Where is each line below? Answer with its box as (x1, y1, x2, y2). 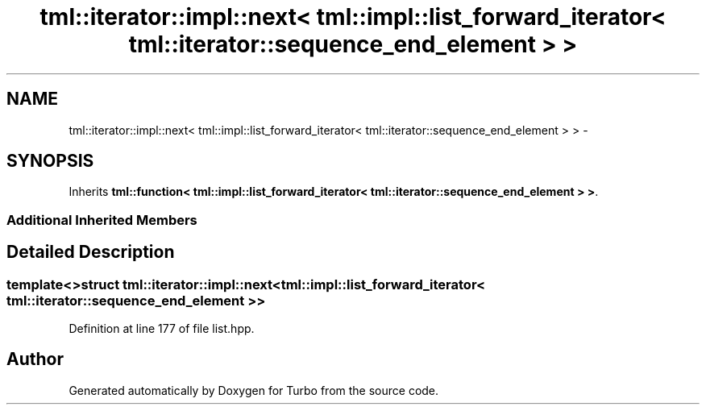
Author (6, 349, 64, 370)
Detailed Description (6, 242, 175, 263)
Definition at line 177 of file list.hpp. (69, 322, 255, 336)
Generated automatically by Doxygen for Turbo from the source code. (69, 383, 439, 397)
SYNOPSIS (6, 151, 94, 172)
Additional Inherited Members (6, 211, 197, 228)
